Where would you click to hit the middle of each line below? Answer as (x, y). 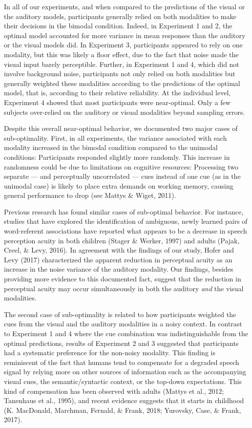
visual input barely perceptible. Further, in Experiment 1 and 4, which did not (122, 64)
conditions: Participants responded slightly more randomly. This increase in (117, 157)
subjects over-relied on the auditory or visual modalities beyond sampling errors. (125, 112)
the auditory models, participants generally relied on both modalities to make (120, 16)
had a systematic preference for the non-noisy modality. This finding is (110, 353)
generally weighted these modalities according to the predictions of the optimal (122, 83)
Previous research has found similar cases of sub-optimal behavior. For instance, (124, 211)
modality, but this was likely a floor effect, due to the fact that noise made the (121, 54)
